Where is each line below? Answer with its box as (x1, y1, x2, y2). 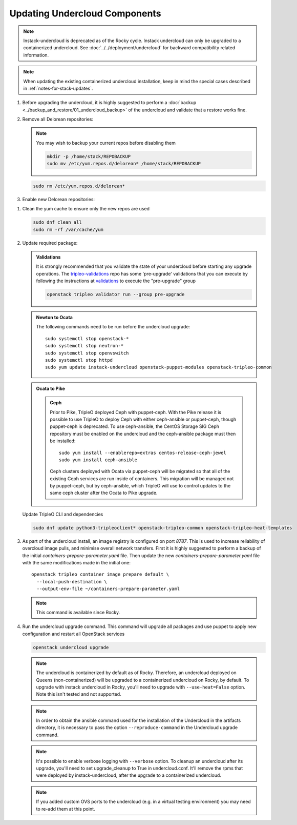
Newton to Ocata (36, 315, 73, 321)
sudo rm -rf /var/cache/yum (33, 226, 103, 232)
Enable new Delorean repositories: (22, 196, 95, 202)
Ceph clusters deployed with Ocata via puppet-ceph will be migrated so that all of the (50, 468, 230, 475)
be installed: (50, 438, 76, 444)
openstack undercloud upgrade (33, 644, 109, 650)
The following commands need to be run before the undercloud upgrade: (36, 324, 190, 330)
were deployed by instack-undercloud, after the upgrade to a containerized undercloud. (36, 772, 221, 778)
